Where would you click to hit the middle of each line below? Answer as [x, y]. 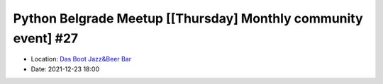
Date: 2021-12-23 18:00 [65, 69]
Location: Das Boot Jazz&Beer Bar [81, 59]
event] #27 [46, 38]
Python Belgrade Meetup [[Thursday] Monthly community [188, 18]
